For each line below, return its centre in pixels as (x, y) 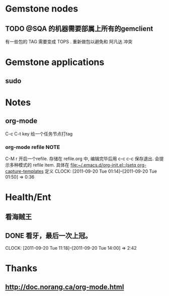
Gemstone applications (55, 62)
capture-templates (24, 171)
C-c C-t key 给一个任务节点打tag (39, 133)
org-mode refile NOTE (33, 147)
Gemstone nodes (42, 9)
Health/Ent (28, 197)
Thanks (21, 269)
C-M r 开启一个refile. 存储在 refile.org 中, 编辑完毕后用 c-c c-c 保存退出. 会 (82, 159)
